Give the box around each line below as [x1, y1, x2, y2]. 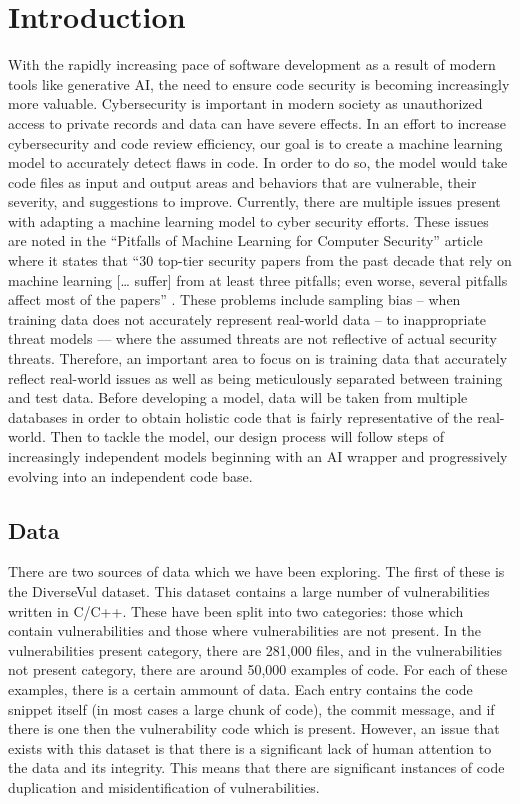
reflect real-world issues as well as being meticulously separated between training [8, 367, 503, 388]
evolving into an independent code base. [8, 465, 253, 486]
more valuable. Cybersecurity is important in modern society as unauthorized [8, 93, 483, 114]
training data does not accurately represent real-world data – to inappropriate [8, 308, 487, 329]
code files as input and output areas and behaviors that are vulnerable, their [8, 171, 477, 192]
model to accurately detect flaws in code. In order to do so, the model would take [8, 152, 508, 173]
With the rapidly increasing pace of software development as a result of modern [8, 54, 496, 75]
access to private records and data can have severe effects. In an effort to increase [8, 112, 506, 133]
